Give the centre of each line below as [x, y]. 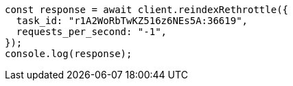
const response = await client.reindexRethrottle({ [147, 10]
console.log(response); [69, 54]
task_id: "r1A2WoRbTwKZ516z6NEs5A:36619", [132, 21]
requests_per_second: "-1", [92, 32]
